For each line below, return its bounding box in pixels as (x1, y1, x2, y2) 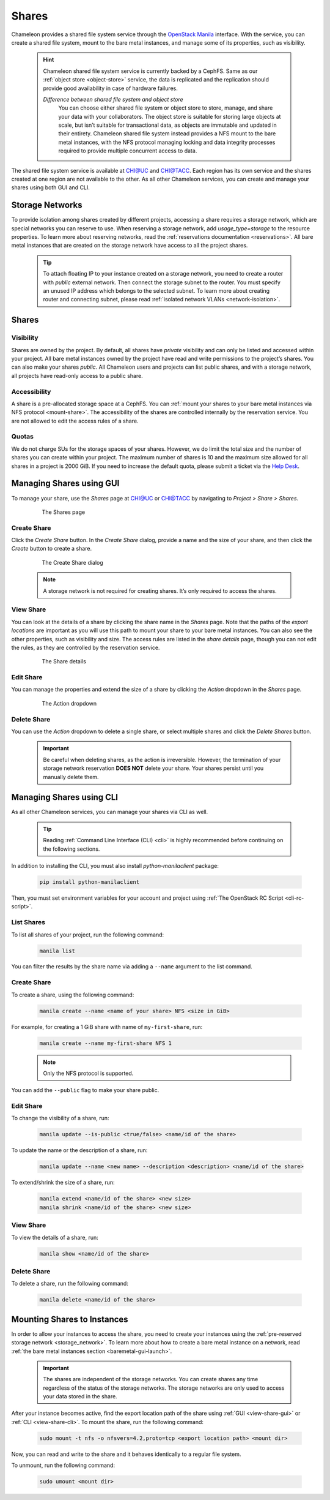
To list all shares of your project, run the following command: (11, 931, 164, 938)
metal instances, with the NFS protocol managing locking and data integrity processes (58, 138, 276, 146)
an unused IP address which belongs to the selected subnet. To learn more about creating (43, 287, 270, 295)
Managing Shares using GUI (11, 478, 120, 489)
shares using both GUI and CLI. (11, 184, 90, 191)
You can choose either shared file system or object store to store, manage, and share (58, 104, 273, 111)
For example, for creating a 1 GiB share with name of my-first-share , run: (11, 1023, 203, 1030)
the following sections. (43, 845, 100, 853)
